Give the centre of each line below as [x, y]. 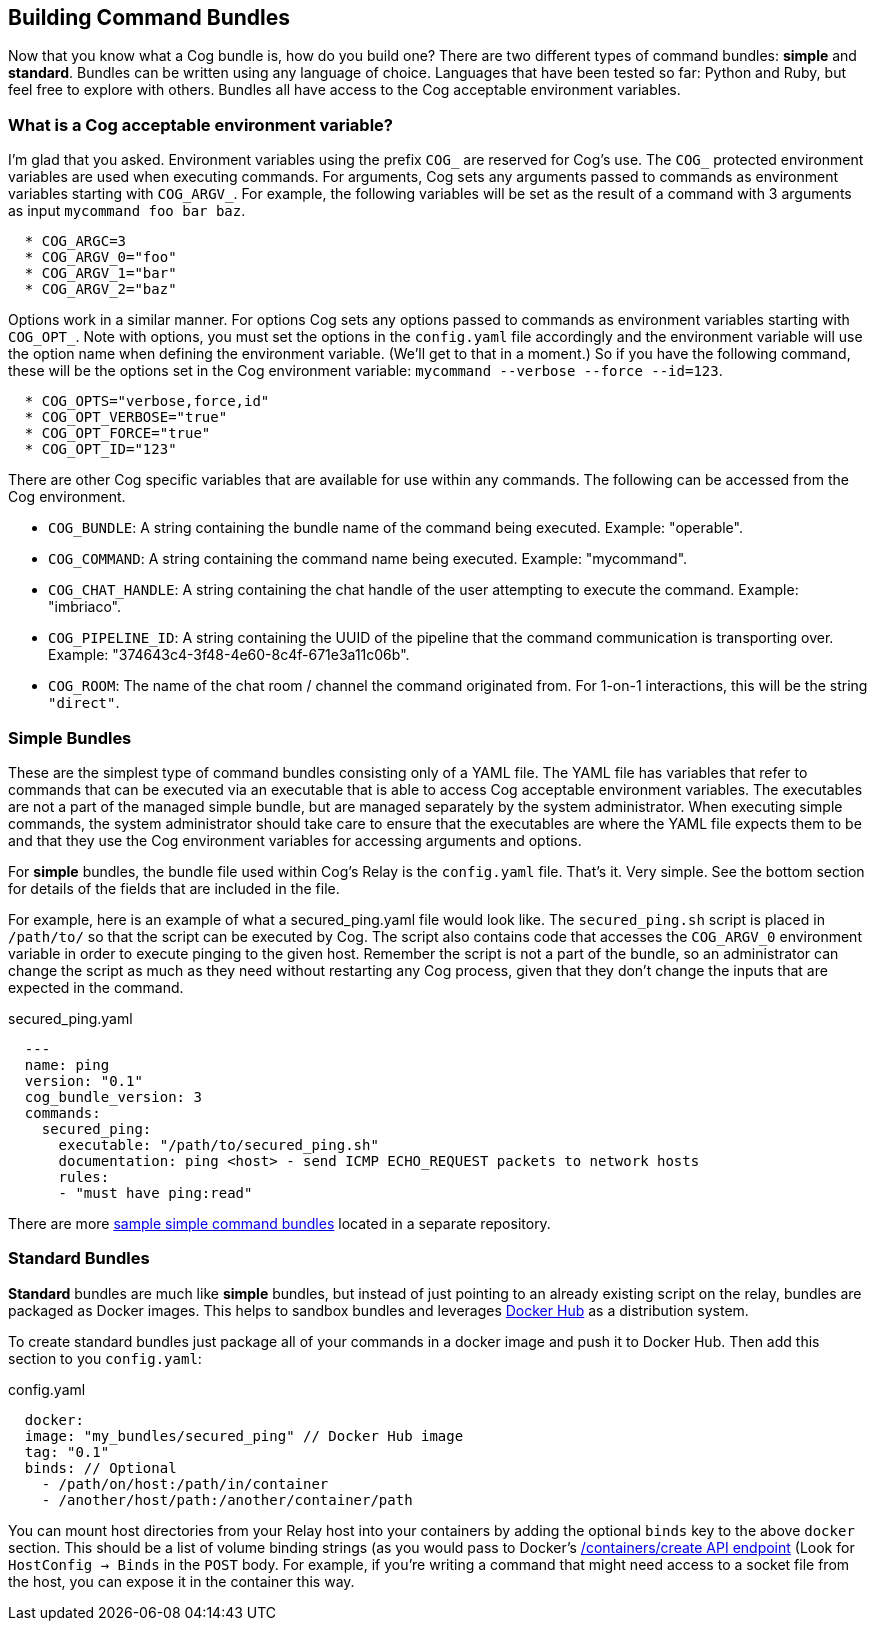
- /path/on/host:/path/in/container [185, 1483]
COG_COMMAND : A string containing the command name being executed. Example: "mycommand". [368, 559]
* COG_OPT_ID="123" [100, 449]
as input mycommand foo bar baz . [127, 211]
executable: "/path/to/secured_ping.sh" [218, 1144]
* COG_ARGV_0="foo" [100, 257]
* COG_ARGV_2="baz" [100, 289]
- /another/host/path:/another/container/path [227, 1499]
